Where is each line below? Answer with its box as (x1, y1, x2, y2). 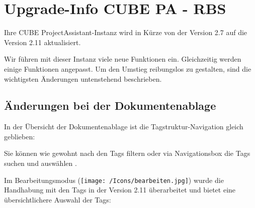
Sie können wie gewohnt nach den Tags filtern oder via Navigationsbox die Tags (4, 148, 250, 158)
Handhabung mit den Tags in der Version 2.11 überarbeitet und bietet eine (4, 184, 236, 195)
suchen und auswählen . (4, 158, 77, 168)
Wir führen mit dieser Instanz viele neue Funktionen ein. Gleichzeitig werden (4, 54, 241, 64)
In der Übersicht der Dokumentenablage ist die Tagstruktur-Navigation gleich (4, 121, 243, 132)
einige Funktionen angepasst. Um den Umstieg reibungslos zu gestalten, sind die (4, 63, 251, 74)
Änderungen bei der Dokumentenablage (4, 98, 216, 113)
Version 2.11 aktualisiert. (4, 37, 81, 47)
